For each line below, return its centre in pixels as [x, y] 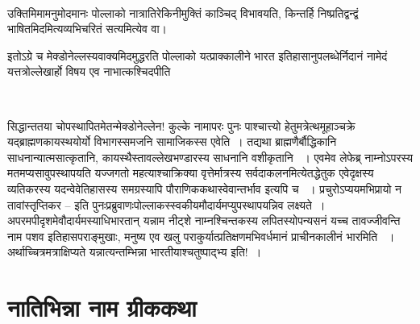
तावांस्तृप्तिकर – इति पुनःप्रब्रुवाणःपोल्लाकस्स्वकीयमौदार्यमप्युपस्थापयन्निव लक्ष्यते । [166, 204]
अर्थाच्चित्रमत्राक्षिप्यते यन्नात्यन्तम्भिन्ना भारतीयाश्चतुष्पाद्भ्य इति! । [135, 252]
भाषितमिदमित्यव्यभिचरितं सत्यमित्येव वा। [87, 29]
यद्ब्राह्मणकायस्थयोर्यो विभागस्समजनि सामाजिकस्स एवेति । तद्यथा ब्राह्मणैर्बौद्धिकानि [172, 141]
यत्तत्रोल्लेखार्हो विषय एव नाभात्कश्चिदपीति [89, 71]
